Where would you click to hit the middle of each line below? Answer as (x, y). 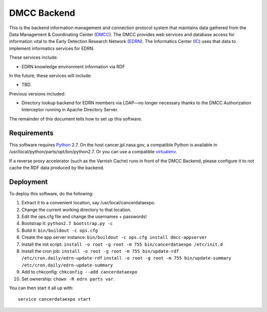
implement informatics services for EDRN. (52, 48)
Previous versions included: (37, 93)
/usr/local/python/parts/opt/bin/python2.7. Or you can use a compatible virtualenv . (93, 152)
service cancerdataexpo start (55, 299)
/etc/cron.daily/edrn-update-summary (67, 265)
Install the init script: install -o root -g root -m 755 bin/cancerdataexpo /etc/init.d (122, 244)
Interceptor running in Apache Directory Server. (70, 110)
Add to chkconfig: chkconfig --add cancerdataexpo (79, 272)
